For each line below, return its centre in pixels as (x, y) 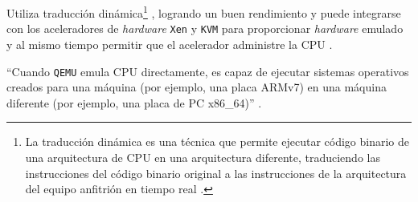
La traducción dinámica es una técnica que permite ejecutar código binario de (217, 141)
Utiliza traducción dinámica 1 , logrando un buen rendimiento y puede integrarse (204, 12)
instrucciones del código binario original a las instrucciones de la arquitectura (216, 173)
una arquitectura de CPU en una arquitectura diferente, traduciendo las (203, 157)
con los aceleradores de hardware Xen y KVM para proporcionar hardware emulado (205, 28)
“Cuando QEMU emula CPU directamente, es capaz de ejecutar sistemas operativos (208, 71)
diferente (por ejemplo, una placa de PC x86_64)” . (134, 102)
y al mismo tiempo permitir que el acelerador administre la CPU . (170, 44)
